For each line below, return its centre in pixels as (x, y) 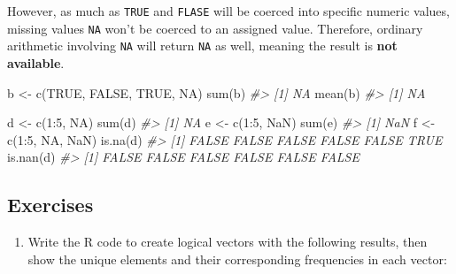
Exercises (50, 205)
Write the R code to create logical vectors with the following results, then (228, 242)
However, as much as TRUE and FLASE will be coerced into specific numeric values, (228, 11)
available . (36, 62)
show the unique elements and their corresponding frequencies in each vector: (237, 259)
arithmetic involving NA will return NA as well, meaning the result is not (202, 46)
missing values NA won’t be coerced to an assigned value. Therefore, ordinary (215, 28)
